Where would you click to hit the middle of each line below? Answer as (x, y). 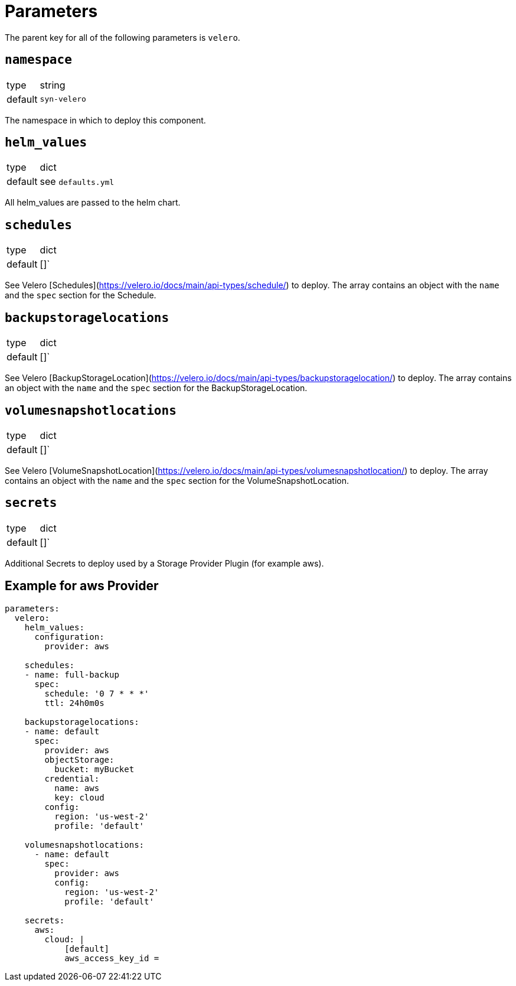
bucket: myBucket (94, 769)
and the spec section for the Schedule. (81, 295)
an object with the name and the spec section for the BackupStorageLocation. (156, 388)
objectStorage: (79, 759)
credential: (72, 778)
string (53, 85)
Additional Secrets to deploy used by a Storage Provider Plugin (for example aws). (164, 563)
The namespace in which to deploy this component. (105, 120)
